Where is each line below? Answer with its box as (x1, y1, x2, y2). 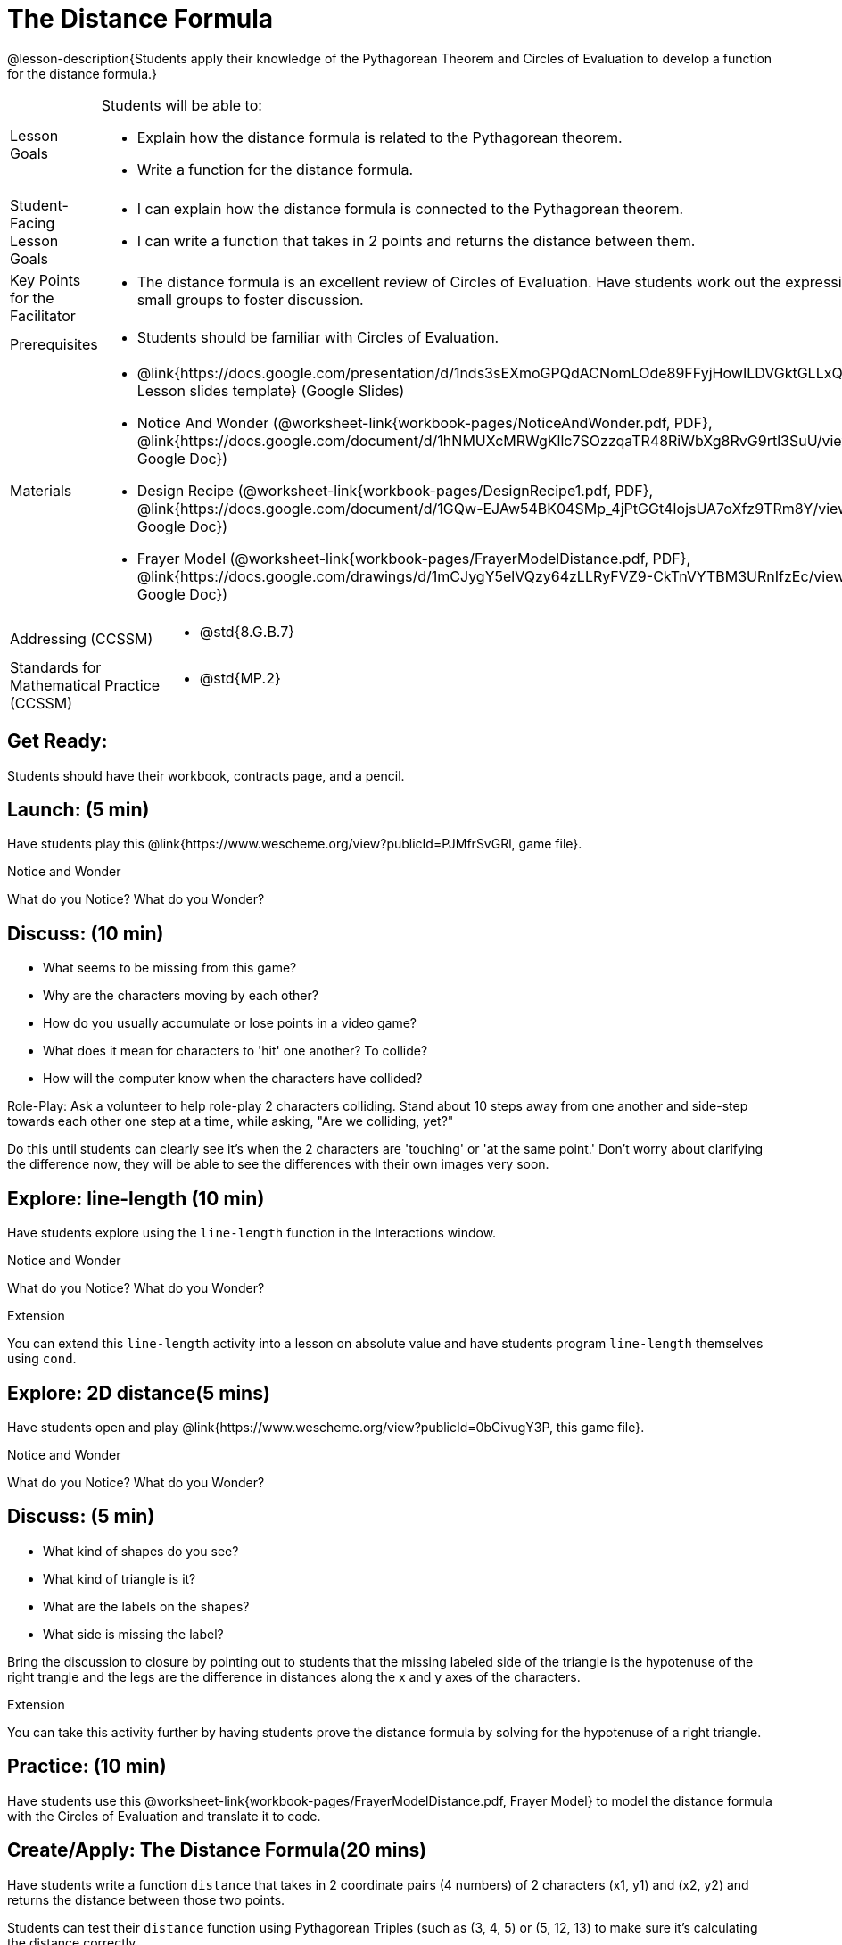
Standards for (10, 658, 102, 676)
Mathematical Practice (10, 675, 161, 694)
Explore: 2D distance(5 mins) (7, 1381, 270, 1404)
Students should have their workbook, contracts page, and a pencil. (7, 767, 405, 783)
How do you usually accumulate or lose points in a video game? (43, 1015, 417, 1031)
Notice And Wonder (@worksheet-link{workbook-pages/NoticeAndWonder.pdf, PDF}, (136, 413, 713, 432)
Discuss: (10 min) (7, 922, 164, 945)
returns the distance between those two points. (7, 1891, 285, 1908)
